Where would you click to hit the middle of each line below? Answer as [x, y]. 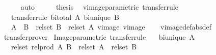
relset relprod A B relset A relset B [74, 47]
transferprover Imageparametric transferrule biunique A [99, 36]
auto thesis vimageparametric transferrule [99, 7]
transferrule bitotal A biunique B [65, 17]
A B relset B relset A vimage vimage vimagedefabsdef [111, 27]
